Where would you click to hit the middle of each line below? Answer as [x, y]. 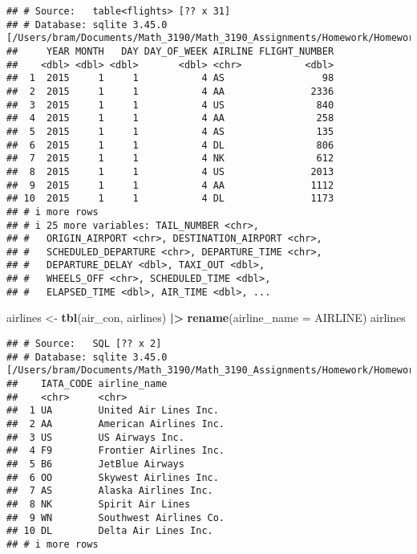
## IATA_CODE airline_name [87, 384]
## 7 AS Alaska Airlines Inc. [110, 491]
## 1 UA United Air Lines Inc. [113, 411]
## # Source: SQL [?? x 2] [84, 344]
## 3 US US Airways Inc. [95, 437]
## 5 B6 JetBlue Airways [95, 464]
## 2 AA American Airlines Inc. [116, 424]
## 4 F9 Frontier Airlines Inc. [116, 451]
